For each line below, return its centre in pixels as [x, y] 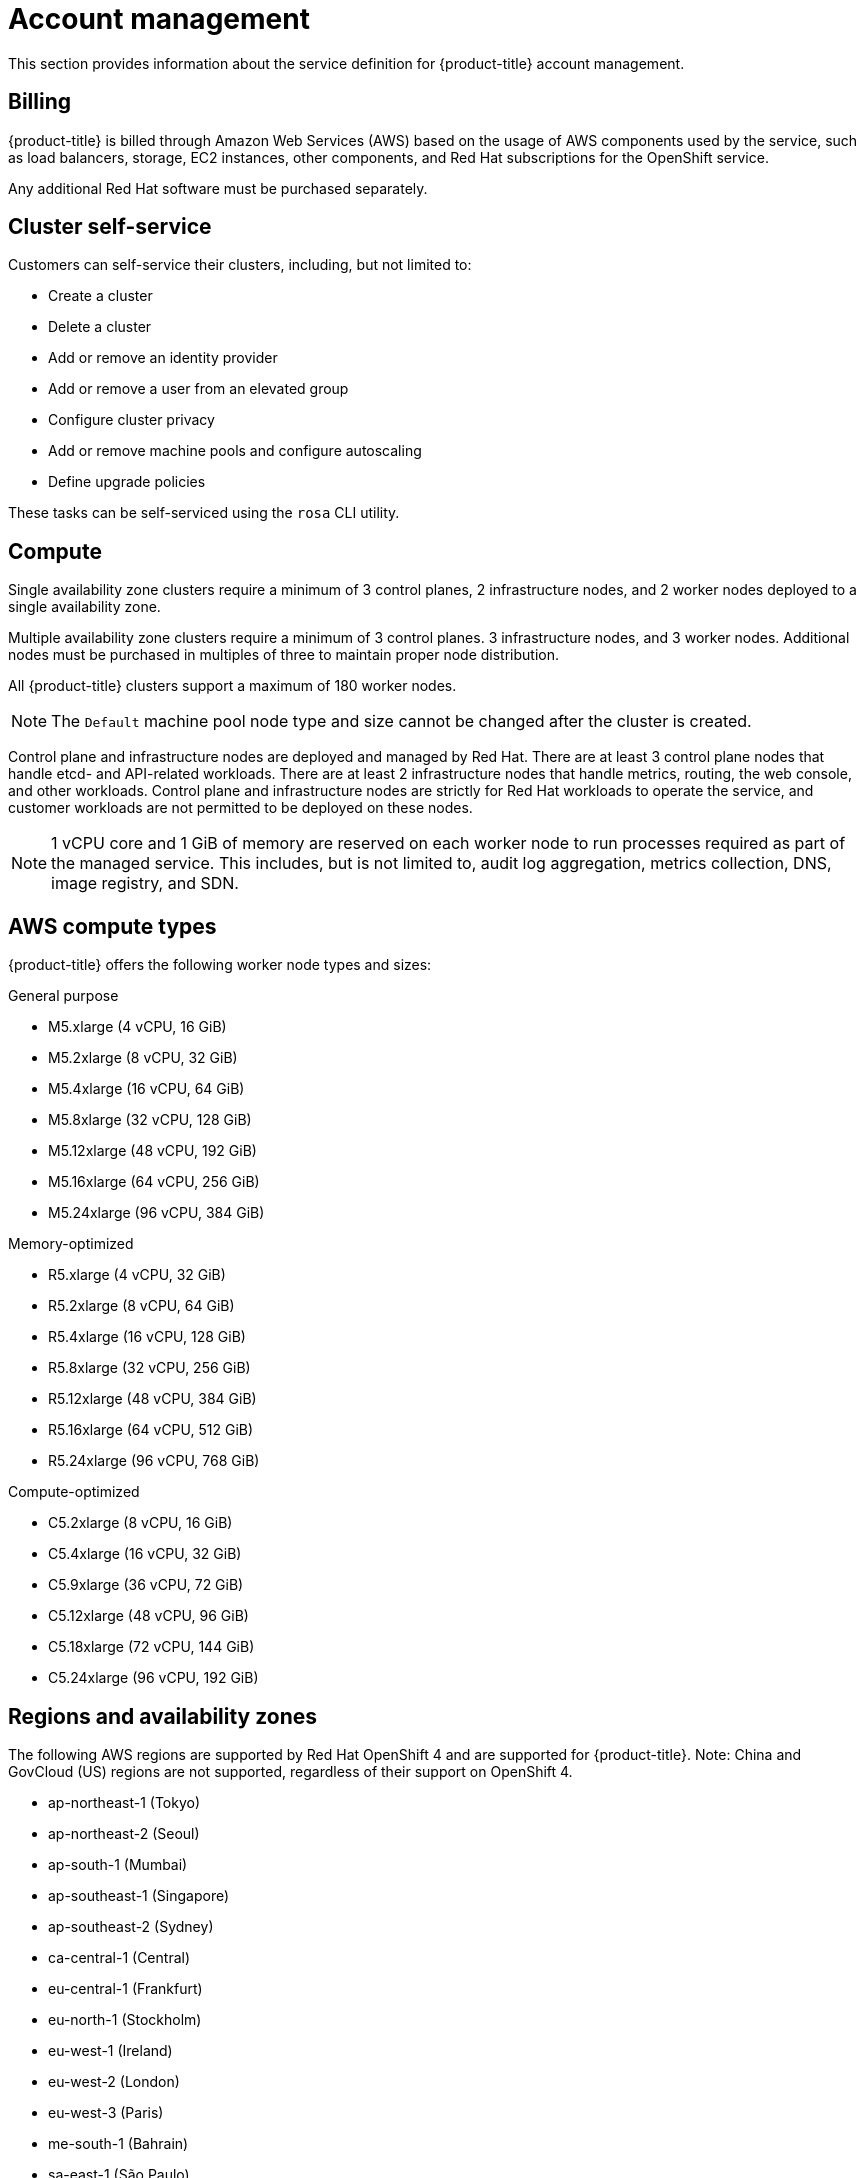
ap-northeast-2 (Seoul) [124, 1833]
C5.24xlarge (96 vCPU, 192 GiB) [153, 1678]
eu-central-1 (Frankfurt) [125, 1988]
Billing [39, 102]
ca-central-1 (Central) [119, 1957]
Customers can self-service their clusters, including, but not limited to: [240, 265]
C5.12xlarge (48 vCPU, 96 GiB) [148, 1616]
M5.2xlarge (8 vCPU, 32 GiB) [143, 1058]
